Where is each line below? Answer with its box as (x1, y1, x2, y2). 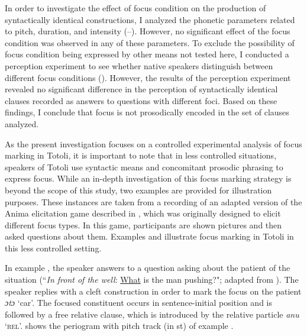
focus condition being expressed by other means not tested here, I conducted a (5, 48, 289, 60)
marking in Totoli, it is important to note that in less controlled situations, (5, 149, 277, 161)
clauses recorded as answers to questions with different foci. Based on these (5, 94, 277, 106)
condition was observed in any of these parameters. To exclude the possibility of (5, 36, 295, 49)
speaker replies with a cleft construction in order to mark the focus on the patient (5, 285, 302, 297)
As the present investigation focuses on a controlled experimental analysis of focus (5, 137, 302, 150)
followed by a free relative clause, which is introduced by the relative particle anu (5, 308, 299, 320)
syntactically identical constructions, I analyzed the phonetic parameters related (5, 13, 295, 25)
